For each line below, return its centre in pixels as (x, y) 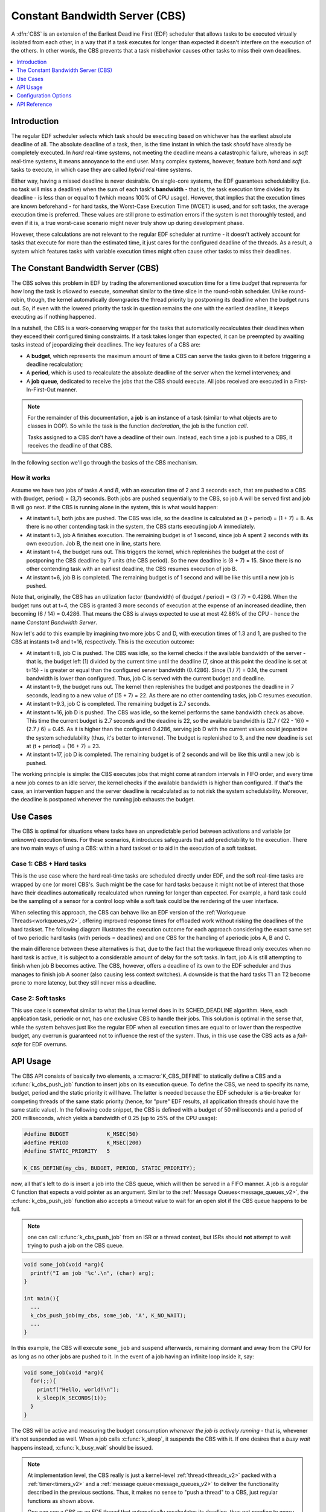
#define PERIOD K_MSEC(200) (83, 1142)
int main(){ (42, 1298)
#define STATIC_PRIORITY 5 (67, 1151)
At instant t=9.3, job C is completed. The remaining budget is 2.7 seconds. (118, 704)
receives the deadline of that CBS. (70, 446)
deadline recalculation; (55, 364)
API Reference (34, 104)
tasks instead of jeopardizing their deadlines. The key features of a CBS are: (106, 345)
